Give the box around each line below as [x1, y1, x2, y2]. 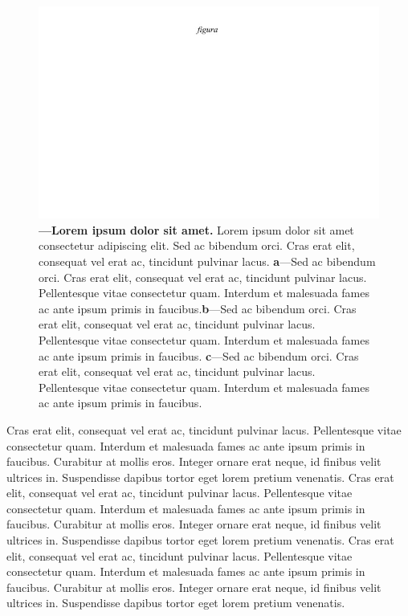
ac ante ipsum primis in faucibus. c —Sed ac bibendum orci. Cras [39, 347, 359, 364]
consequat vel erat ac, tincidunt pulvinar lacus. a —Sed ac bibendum [39, 252, 376, 269]
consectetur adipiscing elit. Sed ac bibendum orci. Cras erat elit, [39, 237, 355, 254]
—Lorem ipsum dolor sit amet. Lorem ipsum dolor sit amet [39, 221, 354, 238]
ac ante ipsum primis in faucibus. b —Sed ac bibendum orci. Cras [39, 300, 357, 316]
